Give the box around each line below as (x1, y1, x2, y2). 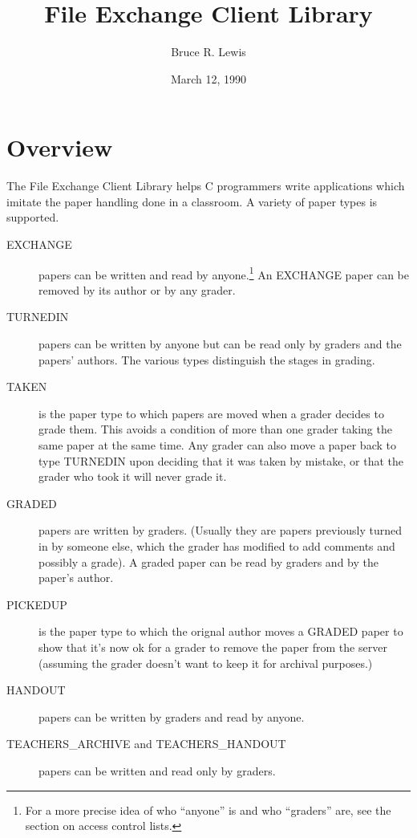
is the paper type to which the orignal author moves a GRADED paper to (38, 623, 403, 640)
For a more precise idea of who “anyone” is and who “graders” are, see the (25, 801, 391, 818)
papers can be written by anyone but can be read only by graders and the (38, 336, 402, 352)
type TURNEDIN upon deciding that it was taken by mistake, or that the (38, 452, 403, 469)
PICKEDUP (6, 596, 67, 612)
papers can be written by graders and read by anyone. (38, 708, 305, 725)
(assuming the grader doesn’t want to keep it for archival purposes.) (38, 654, 373, 671)
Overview (6, 131, 113, 164)
